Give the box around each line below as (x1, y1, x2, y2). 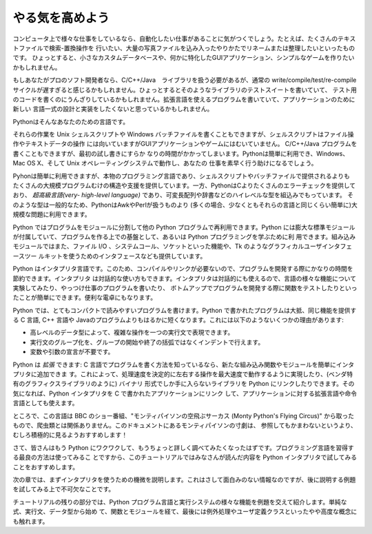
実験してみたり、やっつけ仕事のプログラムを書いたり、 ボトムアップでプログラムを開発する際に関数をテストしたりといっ (12, 283, 358, 292)
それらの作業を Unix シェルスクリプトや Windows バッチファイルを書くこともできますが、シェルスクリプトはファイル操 (12, 130, 354, 138)
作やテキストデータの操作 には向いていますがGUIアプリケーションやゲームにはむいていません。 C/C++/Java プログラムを (12, 140, 358, 148)
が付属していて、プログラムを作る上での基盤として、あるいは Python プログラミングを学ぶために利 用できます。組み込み (12, 232, 356, 240)
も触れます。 (12, 517, 49, 525)
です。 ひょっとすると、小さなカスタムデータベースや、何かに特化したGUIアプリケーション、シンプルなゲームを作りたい (12, 54, 355, 62)
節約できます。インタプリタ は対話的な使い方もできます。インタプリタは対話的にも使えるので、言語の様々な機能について (12, 274, 357, 283)
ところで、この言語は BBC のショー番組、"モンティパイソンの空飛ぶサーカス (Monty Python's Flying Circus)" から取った (12, 411, 355, 420)
